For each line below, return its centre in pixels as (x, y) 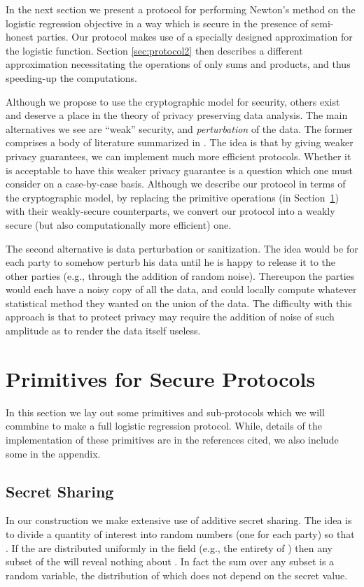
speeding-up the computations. (72, 77)
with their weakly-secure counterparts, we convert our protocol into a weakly (170, 211)
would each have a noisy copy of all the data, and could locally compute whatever (181, 289)
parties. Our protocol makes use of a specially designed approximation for (195, 37)
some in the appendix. (53, 453)
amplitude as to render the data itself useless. (103, 331)
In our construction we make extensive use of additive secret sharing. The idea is (179, 520)
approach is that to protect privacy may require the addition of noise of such (170, 317)
